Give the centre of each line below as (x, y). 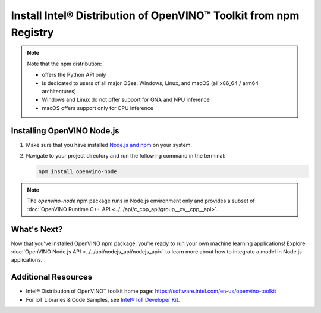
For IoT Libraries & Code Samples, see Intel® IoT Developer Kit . (103, 299)
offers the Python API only (74, 75)
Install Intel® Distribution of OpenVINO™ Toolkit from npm (155, 15)
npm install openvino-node (78, 171)
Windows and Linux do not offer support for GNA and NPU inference (126, 100)
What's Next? (37, 229)
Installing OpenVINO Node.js (65, 131)
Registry (32, 32)
